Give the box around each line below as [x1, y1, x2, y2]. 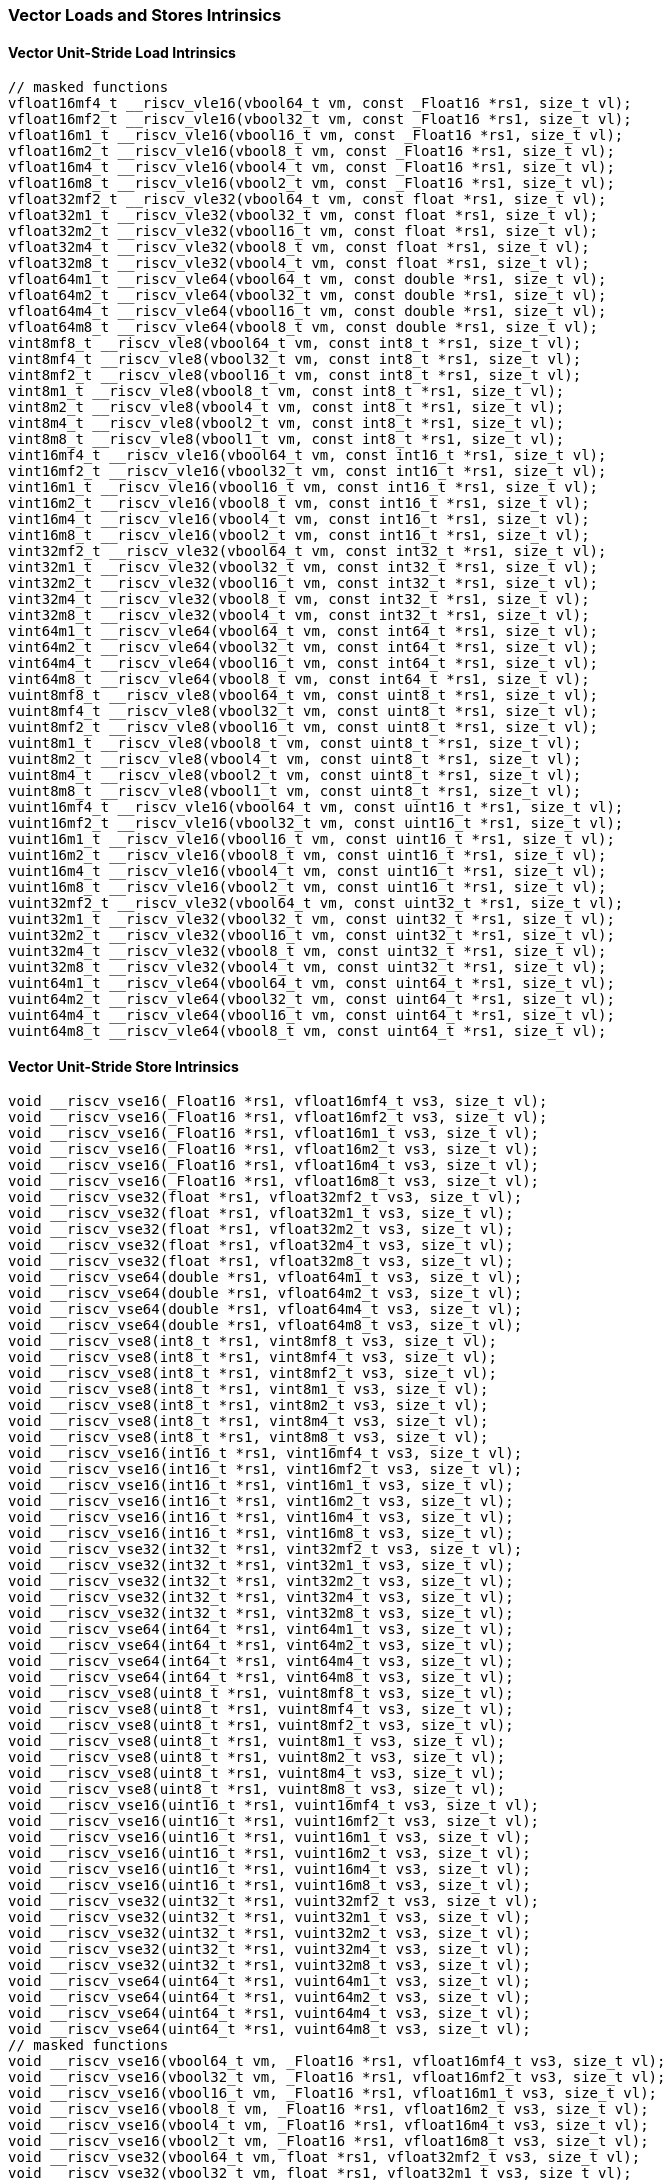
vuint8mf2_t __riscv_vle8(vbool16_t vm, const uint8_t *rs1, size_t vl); [8, 719, 599, 736]
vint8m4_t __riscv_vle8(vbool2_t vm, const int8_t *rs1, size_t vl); [8, 415, 565, 432]
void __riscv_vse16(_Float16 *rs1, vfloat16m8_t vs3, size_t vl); [8, 1173, 540, 1190]
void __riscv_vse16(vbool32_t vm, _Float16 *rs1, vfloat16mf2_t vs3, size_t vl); [8, 2069, 666, 2086]
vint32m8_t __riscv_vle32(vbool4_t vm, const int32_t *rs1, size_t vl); [8, 607, 590, 624]
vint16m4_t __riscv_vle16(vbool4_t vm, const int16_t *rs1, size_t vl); [8, 511, 590, 528]
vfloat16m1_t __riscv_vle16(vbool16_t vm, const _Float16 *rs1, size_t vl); [8, 127, 624, 144]
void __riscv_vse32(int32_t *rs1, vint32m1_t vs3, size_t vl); [8, 1557, 514, 1574]
